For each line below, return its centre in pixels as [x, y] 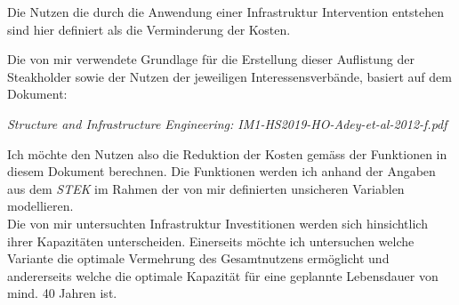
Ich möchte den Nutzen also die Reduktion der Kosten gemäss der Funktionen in [227, 153]
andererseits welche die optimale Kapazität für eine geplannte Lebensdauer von [223, 275]
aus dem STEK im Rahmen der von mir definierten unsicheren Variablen [206, 188]
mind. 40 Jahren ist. [62, 293]
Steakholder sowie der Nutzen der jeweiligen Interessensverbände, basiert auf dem [229, 76]
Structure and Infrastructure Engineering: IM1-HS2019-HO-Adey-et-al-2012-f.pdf [227, 123]
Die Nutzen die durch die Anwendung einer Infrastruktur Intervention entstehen [226, 12]
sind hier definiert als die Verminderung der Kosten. [149, 29]
